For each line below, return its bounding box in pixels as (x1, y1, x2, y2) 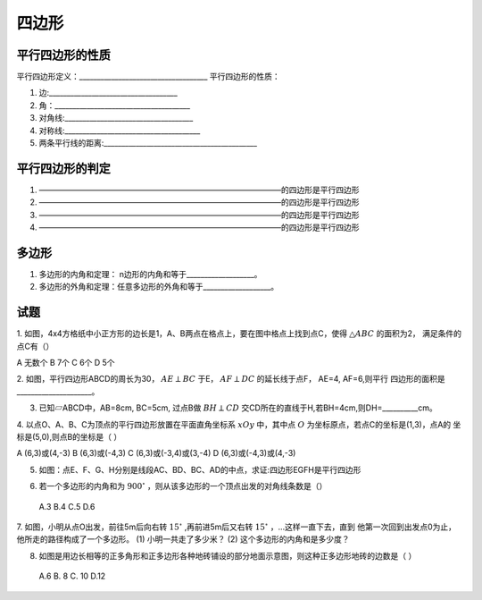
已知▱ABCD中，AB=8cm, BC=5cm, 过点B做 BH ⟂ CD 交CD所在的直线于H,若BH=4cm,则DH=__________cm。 (38, 402, 437, 413)
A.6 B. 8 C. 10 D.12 (38, 570, 106, 581)
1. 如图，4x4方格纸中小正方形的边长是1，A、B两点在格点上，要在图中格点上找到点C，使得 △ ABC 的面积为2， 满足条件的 (16, 328, 462, 339)
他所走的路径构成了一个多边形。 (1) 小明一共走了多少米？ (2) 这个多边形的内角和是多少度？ (16, 534, 350, 545)
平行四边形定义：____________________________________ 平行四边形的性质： (16, 72, 280, 82)
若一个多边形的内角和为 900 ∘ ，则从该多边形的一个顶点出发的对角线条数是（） (38, 479, 328, 492)
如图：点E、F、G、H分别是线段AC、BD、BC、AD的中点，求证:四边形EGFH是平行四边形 (38, 464, 361, 475)
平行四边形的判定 (16, 161, 111, 176)
